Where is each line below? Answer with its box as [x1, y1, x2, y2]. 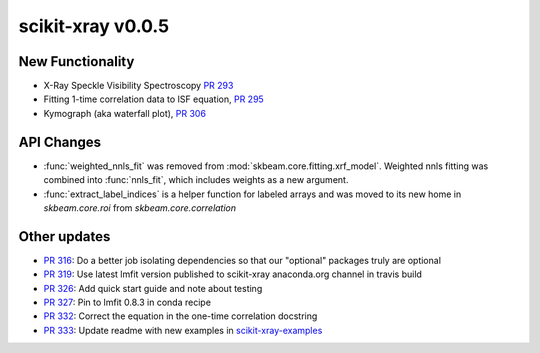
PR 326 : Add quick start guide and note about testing [43, 282, 263, 294]
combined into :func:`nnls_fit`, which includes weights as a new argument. [43, 174, 349, 186]
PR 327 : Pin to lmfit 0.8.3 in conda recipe [43, 296, 212, 308]
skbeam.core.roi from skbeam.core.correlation [43, 201, 237, 214]
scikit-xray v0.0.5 [18, 15, 170, 37]
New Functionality [18, 53, 135, 70]
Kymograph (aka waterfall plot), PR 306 [43, 107, 207, 119]
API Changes [18, 133, 102, 150]
